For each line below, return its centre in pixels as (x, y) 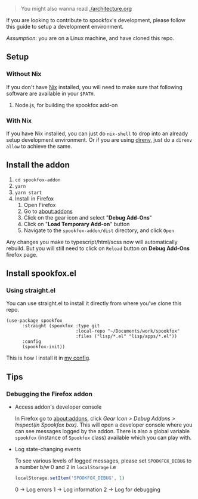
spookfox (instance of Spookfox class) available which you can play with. (103, 438)
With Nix (19, 120)
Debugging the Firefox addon (49, 394)
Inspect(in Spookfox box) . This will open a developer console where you (103, 425)
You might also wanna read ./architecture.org (76, 9)
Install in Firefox (34, 198)
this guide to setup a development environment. (65, 27)
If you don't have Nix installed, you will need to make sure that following (95, 87)
